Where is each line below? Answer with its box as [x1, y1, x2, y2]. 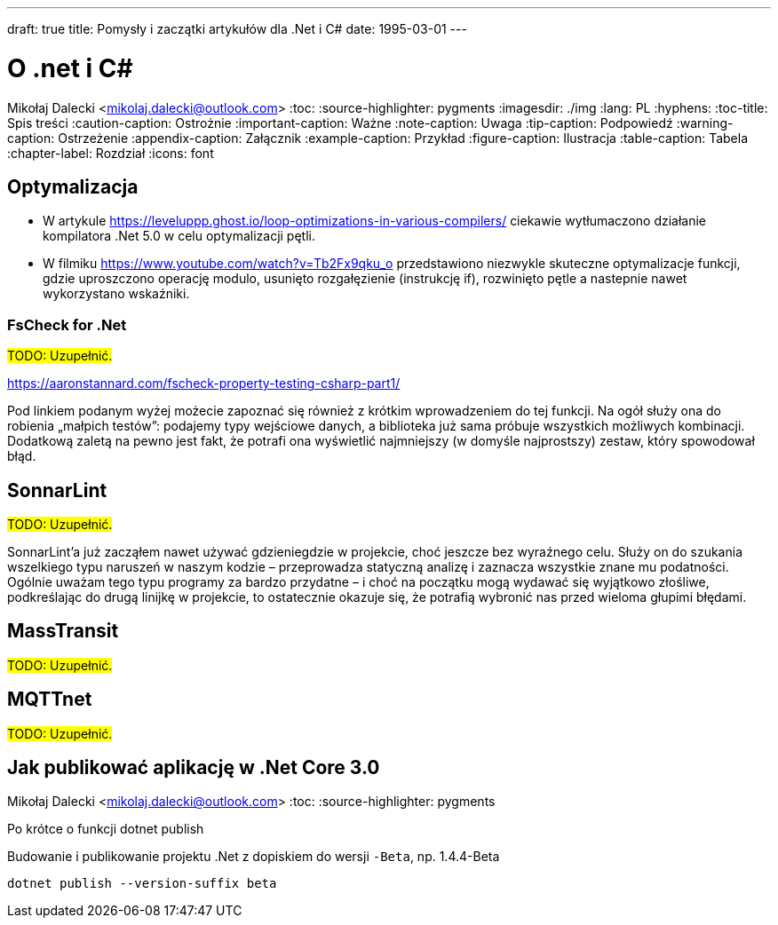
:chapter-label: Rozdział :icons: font [7, 145, 214, 161]
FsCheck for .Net [7, 315, 127, 334]
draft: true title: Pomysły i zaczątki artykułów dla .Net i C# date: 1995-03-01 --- [7, 21, 467, 36]
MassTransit [7, 620, 119, 643]
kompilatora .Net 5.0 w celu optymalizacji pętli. [43, 228, 315, 244]
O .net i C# [7, 52, 133, 83]
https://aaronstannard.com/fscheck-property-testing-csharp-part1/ [7, 376, 401, 391]
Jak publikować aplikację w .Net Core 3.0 [7, 756, 380, 779]
